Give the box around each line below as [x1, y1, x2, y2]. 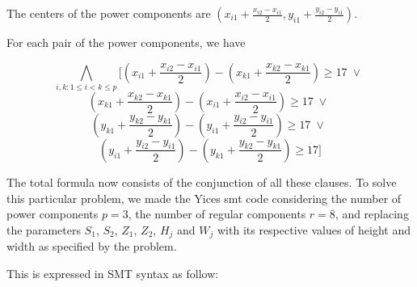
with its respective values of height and [217, 221, 411, 238]
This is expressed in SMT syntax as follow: [6, 264, 219, 281]
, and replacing [335, 205, 409, 222]
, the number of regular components [128, 205, 306, 222]
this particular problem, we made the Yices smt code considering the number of [6, 189, 402, 206]
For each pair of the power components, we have [6, 34, 246, 50]
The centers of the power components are [6, 5, 211, 21]
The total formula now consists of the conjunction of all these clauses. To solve [6, 173, 397, 190]
